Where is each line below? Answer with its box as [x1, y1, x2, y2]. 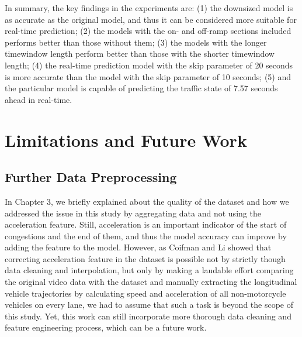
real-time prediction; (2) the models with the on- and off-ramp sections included [5, 25, 291, 37]
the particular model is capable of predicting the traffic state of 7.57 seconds [5, 82, 278, 94]
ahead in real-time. [5, 93, 72, 105]
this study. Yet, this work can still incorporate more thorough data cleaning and [5, 310, 291, 322]
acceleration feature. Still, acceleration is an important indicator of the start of [5, 218, 287, 231]
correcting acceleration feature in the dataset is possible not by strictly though [5, 252, 286, 264]
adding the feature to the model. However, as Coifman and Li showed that [5, 241, 272, 253]
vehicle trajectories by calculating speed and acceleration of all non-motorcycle [5, 287, 286, 299]
